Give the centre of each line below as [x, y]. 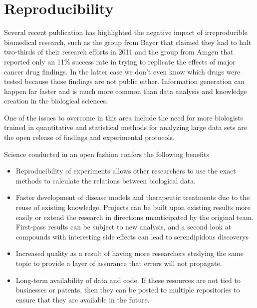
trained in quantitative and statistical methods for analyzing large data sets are [126, 127]
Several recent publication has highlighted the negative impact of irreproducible [126, 32]
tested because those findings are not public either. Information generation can [125, 81]
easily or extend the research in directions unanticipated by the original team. [135, 217]
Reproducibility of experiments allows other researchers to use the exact [126, 171]
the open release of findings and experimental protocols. [89, 137]
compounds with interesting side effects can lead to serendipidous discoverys [132, 236]
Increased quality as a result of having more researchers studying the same [129, 253]
